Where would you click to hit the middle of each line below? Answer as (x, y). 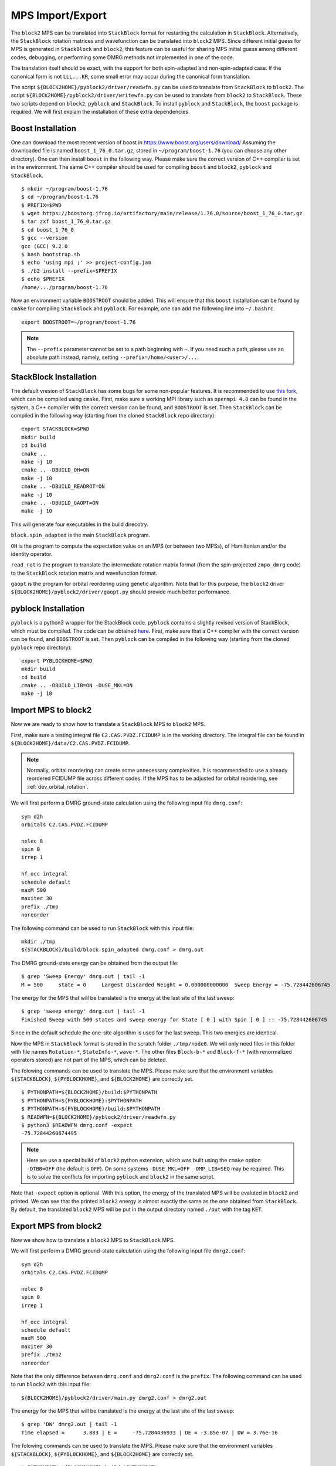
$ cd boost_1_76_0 (48, 230)
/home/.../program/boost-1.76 (65, 287)
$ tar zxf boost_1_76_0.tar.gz (66, 222)
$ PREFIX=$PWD (41, 205)
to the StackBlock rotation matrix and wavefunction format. (84, 573)
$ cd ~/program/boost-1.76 (60, 197)
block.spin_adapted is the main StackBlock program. (81, 535)
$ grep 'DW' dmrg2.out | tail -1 (69, 1424)
